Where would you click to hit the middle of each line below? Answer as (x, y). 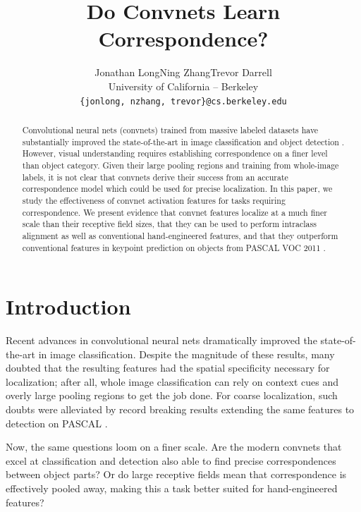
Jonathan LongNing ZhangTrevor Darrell (183, 72)
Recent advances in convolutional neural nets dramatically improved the (161, 340)
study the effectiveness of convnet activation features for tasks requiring (154, 200)
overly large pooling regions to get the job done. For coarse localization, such (172, 395)
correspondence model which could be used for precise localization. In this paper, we (177, 189)
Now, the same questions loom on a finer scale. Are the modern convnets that (174, 447)
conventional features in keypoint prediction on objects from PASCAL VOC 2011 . (174, 247)
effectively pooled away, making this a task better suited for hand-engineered (172, 488)
